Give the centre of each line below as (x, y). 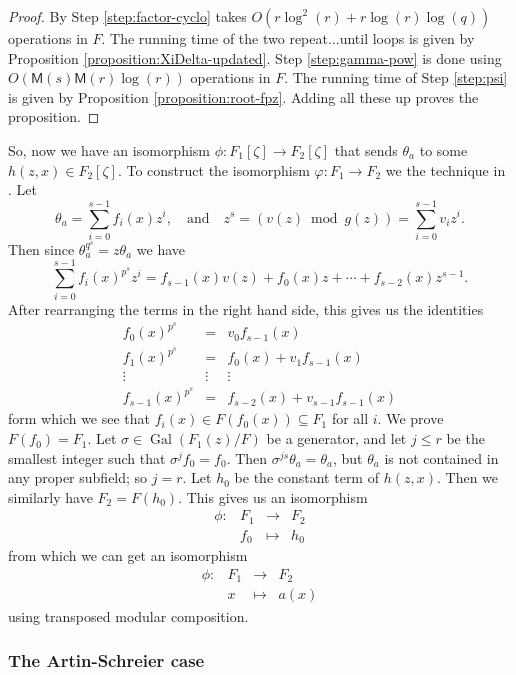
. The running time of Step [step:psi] (396, 77)
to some (443, 149)
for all (350, 418)
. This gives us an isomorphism (273, 496)
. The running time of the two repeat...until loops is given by (288, 38)
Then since (41, 248)
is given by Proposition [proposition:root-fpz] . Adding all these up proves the (243, 96)
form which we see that (79, 418)
